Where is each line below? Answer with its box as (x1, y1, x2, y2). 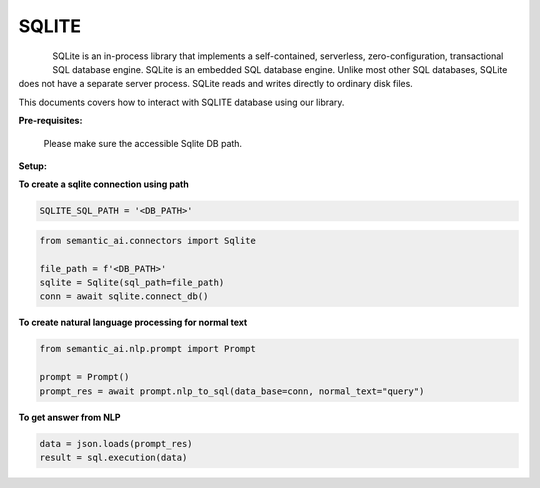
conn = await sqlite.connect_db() (39, 291, 209, 302)
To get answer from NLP (18, 411, 121, 423)
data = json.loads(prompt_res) (39, 438, 194, 449)
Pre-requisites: (18, 115, 83, 127)
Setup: (18, 160, 47, 172)
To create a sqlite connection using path (18, 178, 189, 190)
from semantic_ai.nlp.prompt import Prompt (39, 343, 257, 355)
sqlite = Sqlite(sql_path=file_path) (39, 277, 225, 289)
